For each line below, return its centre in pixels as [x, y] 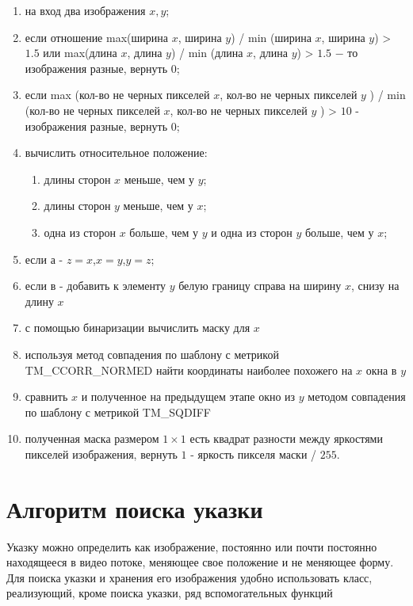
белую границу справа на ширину [260, 286]
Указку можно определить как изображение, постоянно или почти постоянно [192, 546]
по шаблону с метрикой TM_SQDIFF [118, 412]
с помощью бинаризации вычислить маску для [138, 328]
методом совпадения [357, 396]
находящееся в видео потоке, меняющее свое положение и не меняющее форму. [200, 562]
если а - [44, 259]
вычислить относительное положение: [116, 152]
